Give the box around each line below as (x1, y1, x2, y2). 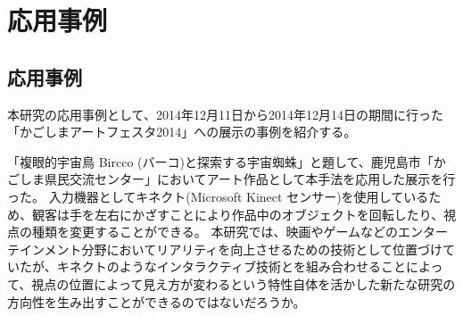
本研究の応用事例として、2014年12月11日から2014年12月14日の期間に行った (7, 104, 443, 123)
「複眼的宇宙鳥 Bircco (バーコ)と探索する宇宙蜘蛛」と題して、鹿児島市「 (7, 152, 434, 170)
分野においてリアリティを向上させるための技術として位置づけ (81, 239, 442, 258)
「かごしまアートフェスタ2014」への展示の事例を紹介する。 (7, 122, 357, 141)
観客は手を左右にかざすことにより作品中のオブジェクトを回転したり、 (31, 204, 444, 223)
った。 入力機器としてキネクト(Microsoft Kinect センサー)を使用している (7, 187, 429, 205)
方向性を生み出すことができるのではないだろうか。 (7, 292, 306, 311)
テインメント (7, 239, 82, 258)
